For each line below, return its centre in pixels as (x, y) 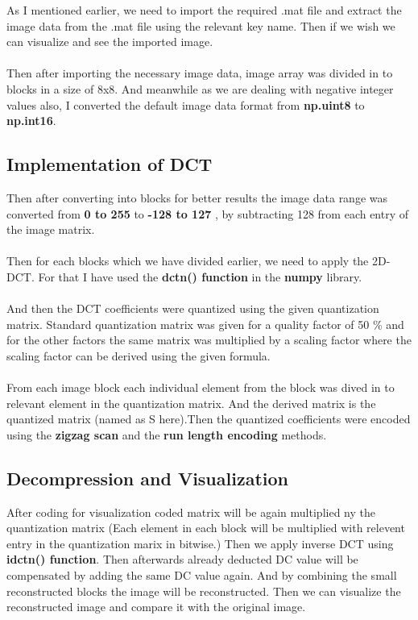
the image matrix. (51, 229)
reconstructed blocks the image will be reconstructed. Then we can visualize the (204, 591)
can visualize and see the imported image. (110, 42)
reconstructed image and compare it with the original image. (156, 607)
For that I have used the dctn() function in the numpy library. (200, 276)
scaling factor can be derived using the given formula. (139, 355)
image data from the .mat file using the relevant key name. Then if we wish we (201, 25)
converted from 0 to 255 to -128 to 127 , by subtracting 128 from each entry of (208, 213)
